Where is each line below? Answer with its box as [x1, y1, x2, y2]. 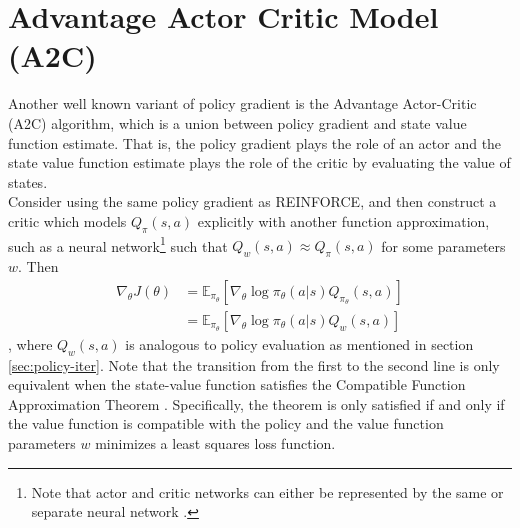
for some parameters [381, 235, 506, 256]
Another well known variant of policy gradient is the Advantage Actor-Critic [8, 93, 477, 114]
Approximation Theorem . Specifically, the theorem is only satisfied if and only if [8, 393, 505, 414]
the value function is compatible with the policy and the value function [8, 413, 444, 434]
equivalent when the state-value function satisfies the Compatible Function [8, 374, 466, 395]
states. [8, 171, 48, 192]
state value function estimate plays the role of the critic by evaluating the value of [8, 152, 511, 173]
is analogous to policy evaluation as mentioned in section [125, 333, 474, 354]
